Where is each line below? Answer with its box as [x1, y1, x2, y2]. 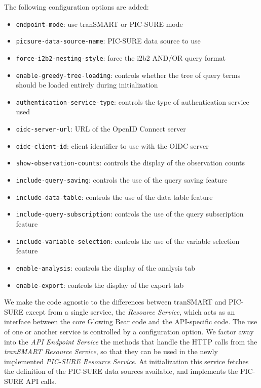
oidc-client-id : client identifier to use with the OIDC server [16, 140, 209, 151]
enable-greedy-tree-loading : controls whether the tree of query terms [16, 69, 241, 80]
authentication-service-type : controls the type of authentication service [16, 96, 249, 107]
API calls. [25, 375, 56, 386]
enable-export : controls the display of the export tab [16, 279, 184, 290]
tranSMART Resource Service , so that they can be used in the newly [4, 346, 218, 357]
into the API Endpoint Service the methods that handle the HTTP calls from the [4, 336, 257, 347]
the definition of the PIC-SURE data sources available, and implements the [4, 366, 238, 376]
